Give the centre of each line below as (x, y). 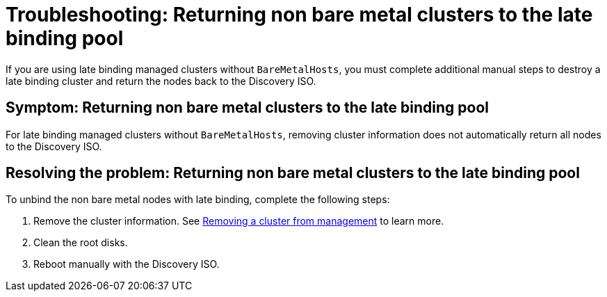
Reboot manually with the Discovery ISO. (127, 264)
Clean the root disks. (81, 243)
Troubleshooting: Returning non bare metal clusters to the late (299, 15)
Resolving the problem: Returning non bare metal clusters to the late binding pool (293, 173)
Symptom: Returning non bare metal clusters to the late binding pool (247, 108)
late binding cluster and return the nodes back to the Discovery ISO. (161, 81)
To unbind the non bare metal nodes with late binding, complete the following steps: (198, 200)
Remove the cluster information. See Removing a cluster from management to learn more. (239, 221)
